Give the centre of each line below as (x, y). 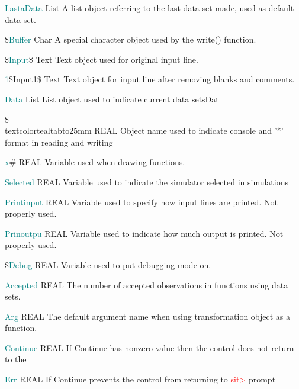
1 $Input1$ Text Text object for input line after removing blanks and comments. (150, 79)
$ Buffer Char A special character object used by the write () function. (131, 39)
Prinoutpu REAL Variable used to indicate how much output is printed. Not (144, 233)
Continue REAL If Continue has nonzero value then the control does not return (149, 347)
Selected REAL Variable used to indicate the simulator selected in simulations (147, 181)
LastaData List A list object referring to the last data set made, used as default (149, 8)
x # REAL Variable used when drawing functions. (95, 162)
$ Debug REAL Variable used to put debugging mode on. (108, 264)
